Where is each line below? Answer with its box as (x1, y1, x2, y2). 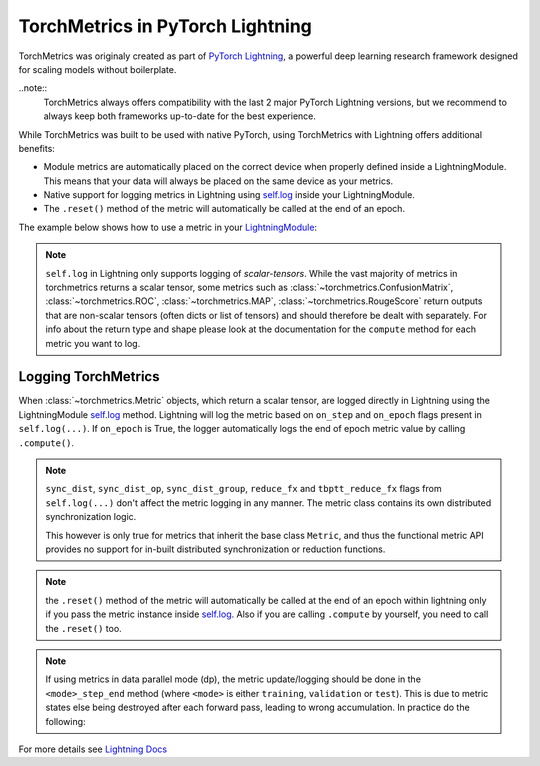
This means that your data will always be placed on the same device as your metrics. (43, 175, 394, 187)
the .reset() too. (45, 622, 122, 634)
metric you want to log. (45, 337, 141, 349)
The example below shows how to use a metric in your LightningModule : (18, 221, 318, 233)
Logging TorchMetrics (18, 368, 160, 385)
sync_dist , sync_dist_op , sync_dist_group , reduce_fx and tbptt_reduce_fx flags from (45, 483, 442, 495)
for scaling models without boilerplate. (18, 63, 177, 75)
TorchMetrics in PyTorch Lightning (18, 15, 312, 37)
